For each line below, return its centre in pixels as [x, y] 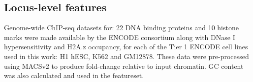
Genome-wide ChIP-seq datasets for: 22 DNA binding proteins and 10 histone [121, 28]
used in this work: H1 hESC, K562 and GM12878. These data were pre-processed [126, 56]
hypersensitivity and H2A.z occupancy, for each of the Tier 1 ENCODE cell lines [126, 47]
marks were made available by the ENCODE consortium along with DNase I [120, 37]
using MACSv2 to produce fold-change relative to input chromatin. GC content [124, 66]
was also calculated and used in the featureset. [74, 75]
